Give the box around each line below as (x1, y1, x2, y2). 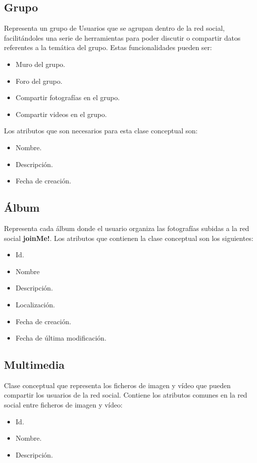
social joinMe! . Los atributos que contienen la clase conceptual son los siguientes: (4, 232, 254, 243)
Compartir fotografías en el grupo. (15, 92, 120, 103)
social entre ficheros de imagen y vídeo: (4, 400, 123, 410)
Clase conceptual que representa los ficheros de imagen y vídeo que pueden (4, 380, 231, 390)
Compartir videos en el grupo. (15, 109, 107, 119)
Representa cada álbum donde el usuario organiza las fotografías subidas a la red (4, 223, 250, 233)
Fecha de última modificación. (15, 333, 106, 343)
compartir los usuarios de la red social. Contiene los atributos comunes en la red (4, 390, 248, 400)
